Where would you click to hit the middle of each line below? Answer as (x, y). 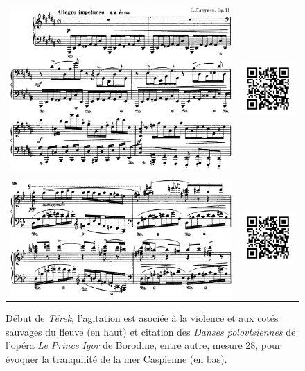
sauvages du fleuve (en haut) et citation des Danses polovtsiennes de (151, 331)
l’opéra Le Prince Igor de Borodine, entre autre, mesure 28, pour (143, 345)
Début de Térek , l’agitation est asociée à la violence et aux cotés (142, 318)
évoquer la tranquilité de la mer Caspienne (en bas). (116, 359)
